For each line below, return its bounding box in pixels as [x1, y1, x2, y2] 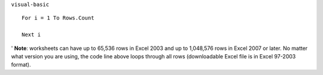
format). [11, 61, 31, 68]
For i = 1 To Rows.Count [22, 15, 95, 21]
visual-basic [11, 1, 50, 8]
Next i [22, 32, 41, 38]
